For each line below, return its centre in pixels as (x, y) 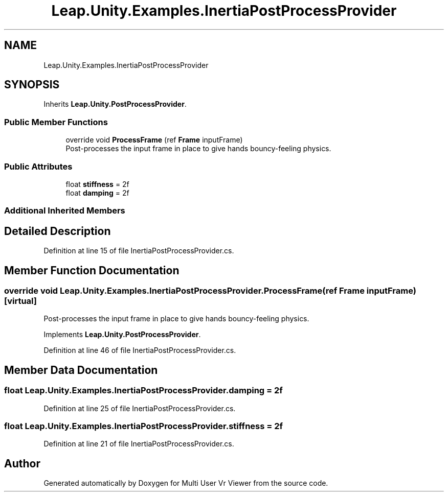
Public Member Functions (56, 122)
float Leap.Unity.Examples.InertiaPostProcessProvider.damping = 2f (143, 391)
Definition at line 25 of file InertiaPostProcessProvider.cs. (140, 408)
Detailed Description (58, 231)
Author (22, 463)
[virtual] (20, 301)
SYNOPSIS (32, 85)
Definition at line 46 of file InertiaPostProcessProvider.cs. (140, 350)
